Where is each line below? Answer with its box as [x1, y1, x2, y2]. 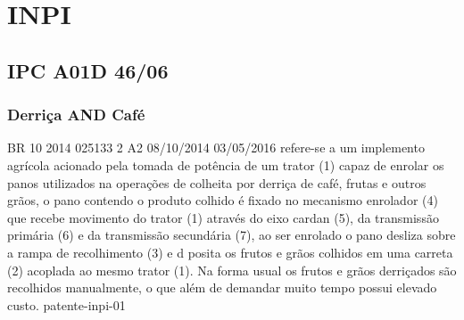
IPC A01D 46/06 [7, 56, 169, 84]
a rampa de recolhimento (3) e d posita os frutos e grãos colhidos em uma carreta [7, 242, 453, 261]
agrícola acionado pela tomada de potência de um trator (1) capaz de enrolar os [7, 155, 444, 174]
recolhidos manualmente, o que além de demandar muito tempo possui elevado [7, 278, 437, 297]
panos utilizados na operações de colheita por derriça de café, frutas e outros [7, 173, 427, 192]
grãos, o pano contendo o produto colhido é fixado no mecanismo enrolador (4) [7, 191, 438, 209]
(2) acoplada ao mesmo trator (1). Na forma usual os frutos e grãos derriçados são [7, 260, 457, 279]
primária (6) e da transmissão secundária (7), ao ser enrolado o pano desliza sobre [7, 226, 456, 244]
